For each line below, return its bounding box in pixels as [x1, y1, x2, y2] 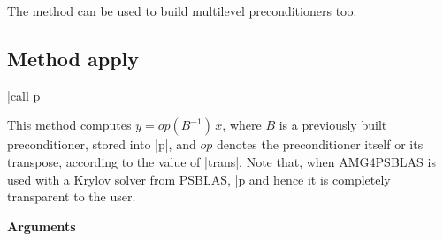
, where [222, 116, 262, 134]
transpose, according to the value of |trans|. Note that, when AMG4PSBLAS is [7, 152, 436, 170]
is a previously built [279, 116, 387, 134]
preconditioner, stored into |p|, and [7, 135, 196, 154]
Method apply [7, 44, 140, 72]
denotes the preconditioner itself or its [216, 135, 424, 154]
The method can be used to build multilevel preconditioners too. [7, 2, 357, 19]
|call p [7, 86, 41, 104]
